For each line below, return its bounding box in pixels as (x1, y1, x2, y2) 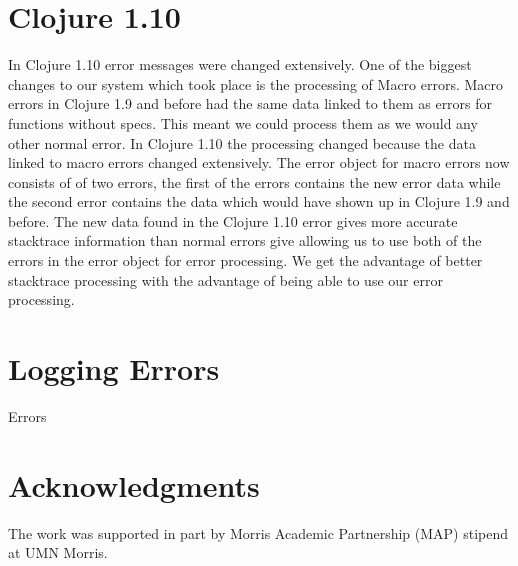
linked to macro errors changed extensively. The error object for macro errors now (8, 152, 510, 173)
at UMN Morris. (8, 542, 108, 563)
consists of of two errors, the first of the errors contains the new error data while (8, 171, 501, 192)
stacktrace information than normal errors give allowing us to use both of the (8, 230, 482, 251)
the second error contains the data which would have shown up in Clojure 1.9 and (8, 191, 510, 212)
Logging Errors (8, 348, 220, 389)
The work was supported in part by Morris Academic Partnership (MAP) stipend (8, 522, 509, 543)
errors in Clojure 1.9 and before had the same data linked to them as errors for (8, 93, 493, 114)
